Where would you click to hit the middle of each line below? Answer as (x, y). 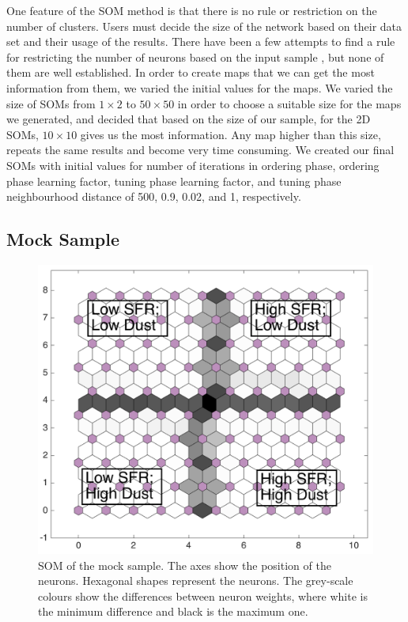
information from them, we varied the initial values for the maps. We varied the (200, 87)
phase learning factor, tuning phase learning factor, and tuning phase (174, 181)
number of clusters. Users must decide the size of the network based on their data (204, 26)
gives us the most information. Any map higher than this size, (230, 134)
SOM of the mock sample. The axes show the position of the (185, 565)
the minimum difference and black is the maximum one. (173, 611)
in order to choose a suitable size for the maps (289, 103)
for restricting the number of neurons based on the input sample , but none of (195, 57)
